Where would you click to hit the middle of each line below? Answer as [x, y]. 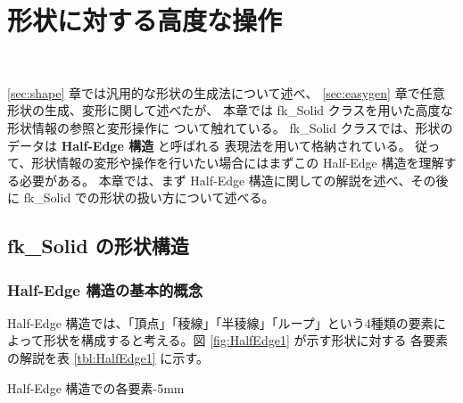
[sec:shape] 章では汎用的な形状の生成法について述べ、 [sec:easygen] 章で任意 [226, 92]
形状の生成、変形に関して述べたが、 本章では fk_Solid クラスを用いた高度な [230, 110]
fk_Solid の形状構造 [98, 246]
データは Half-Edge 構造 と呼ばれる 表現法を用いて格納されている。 [209, 145]
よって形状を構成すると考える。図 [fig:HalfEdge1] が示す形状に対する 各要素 [228, 340]
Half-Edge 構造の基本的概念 [105, 289]
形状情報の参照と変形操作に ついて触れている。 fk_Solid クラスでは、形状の [230, 127]
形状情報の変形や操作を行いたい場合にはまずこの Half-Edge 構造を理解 [238, 163]
